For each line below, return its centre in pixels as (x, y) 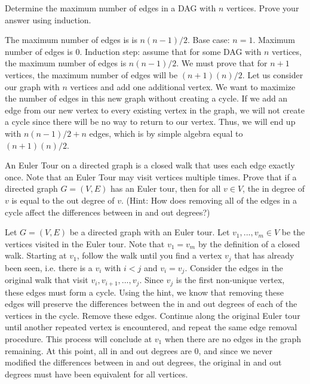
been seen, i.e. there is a (49, 267)
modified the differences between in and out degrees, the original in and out (143, 362)
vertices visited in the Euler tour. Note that (85, 243)
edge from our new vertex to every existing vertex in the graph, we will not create (155, 110)
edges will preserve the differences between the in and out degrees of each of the (151, 304)
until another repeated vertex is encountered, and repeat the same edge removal (151, 327)
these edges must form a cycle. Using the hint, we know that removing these (145, 292)
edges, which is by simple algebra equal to (166, 133)
